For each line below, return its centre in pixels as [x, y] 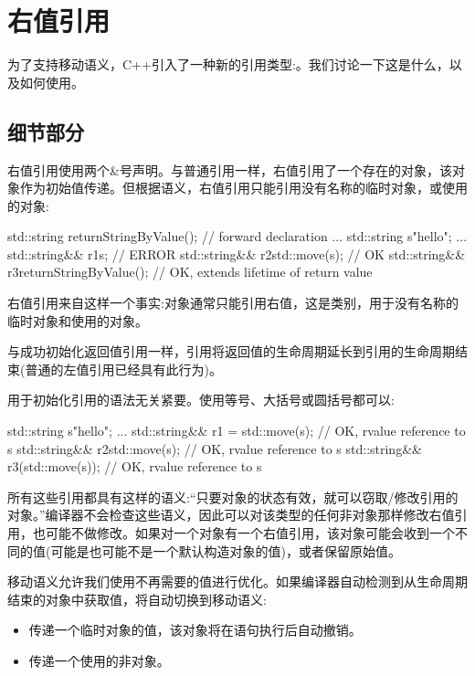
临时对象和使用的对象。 [78, 320]
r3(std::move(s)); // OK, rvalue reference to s [135, 466]
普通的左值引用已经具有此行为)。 [123, 369]
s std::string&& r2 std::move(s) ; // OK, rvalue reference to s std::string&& [215, 448]
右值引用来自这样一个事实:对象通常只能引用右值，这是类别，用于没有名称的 [233, 303]
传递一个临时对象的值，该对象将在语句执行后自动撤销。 [195, 630]
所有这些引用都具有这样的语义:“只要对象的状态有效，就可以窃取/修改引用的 [233, 496]
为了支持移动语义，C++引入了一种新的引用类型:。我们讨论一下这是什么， [228, 64]
